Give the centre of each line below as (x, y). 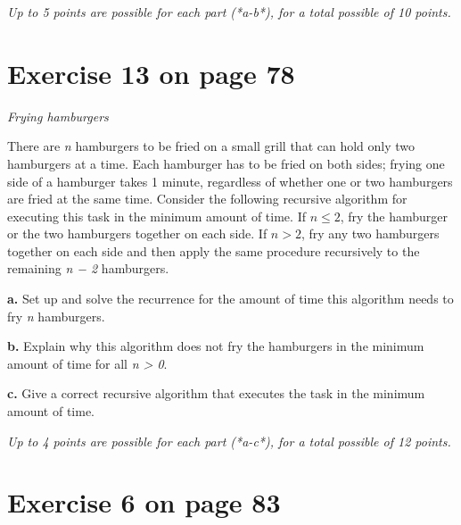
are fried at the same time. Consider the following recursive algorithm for (207, 199)
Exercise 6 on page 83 (144, 502)
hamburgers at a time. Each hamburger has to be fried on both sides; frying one (226, 163)
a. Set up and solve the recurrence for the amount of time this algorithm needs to (230, 299)
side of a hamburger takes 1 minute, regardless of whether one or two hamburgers (230, 181)
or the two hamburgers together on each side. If (137, 233)
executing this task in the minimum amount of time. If (156, 216)
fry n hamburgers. (56, 316)
